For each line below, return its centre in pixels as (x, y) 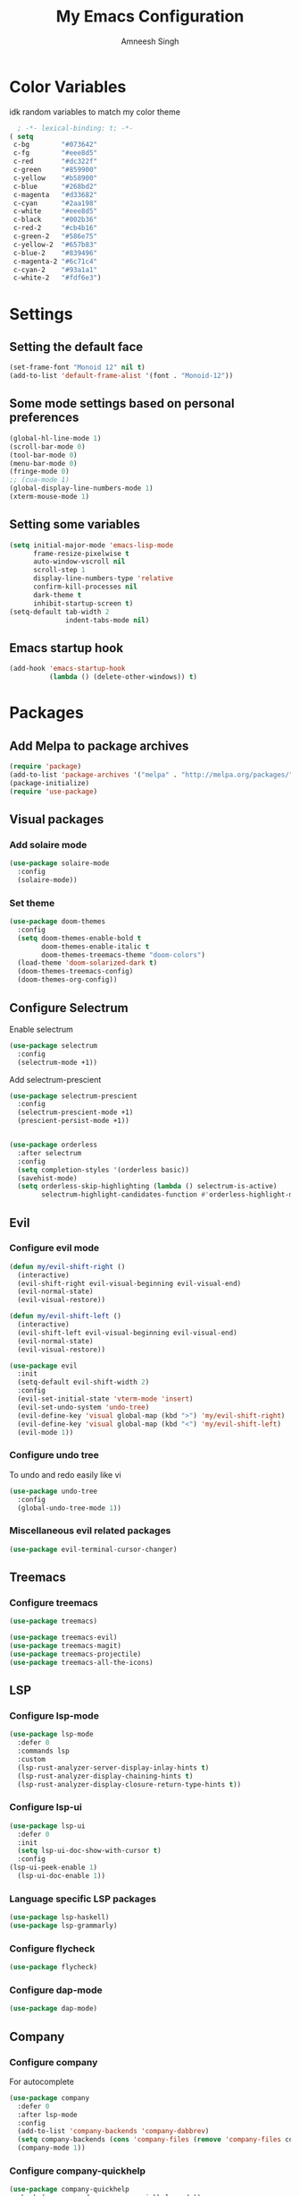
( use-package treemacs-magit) (66, 1646)
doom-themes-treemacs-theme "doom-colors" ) (123, 955)
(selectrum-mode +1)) (58, 1062)
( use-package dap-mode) (54, 2009)
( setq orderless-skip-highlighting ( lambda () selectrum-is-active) (147, 1187)
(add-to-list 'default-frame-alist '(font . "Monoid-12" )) (121, 376)
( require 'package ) (46, 767)
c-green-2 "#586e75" (55, 236)
